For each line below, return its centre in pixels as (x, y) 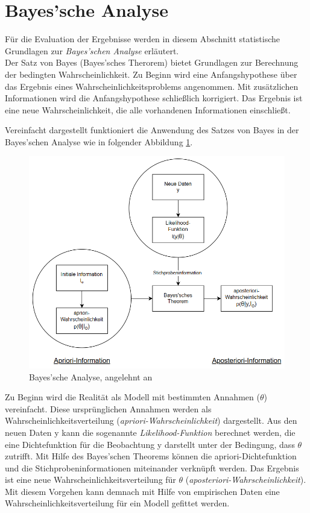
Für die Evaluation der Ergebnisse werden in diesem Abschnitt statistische (142, 39)
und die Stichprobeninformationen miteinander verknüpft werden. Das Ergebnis (152, 467)
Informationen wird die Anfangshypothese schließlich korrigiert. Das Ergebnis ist (154, 98)
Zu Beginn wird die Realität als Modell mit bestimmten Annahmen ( (132, 397)
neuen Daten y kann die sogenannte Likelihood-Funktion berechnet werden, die (150, 432)
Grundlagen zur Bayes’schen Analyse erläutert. (92, 50)
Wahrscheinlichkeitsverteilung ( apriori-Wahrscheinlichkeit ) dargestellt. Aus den (151, 420)
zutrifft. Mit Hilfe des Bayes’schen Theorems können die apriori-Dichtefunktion (151, 456)
